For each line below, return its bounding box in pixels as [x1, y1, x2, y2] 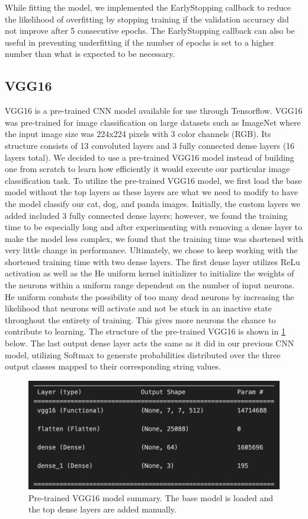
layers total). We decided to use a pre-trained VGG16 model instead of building [5, 151, 294, 163]
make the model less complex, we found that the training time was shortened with [5, 232, 303, 244]
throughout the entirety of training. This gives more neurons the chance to [5, 313, 276, 326]
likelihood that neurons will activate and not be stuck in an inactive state [5, 302, 272, 314]
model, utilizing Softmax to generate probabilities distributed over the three [5, 348, 281, 361]
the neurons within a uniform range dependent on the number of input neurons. [5, 279, 295, 291]
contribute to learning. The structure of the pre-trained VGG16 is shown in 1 [5, 325, 285, 337]
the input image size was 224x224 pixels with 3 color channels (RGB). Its [5, 128, 271, 140]
